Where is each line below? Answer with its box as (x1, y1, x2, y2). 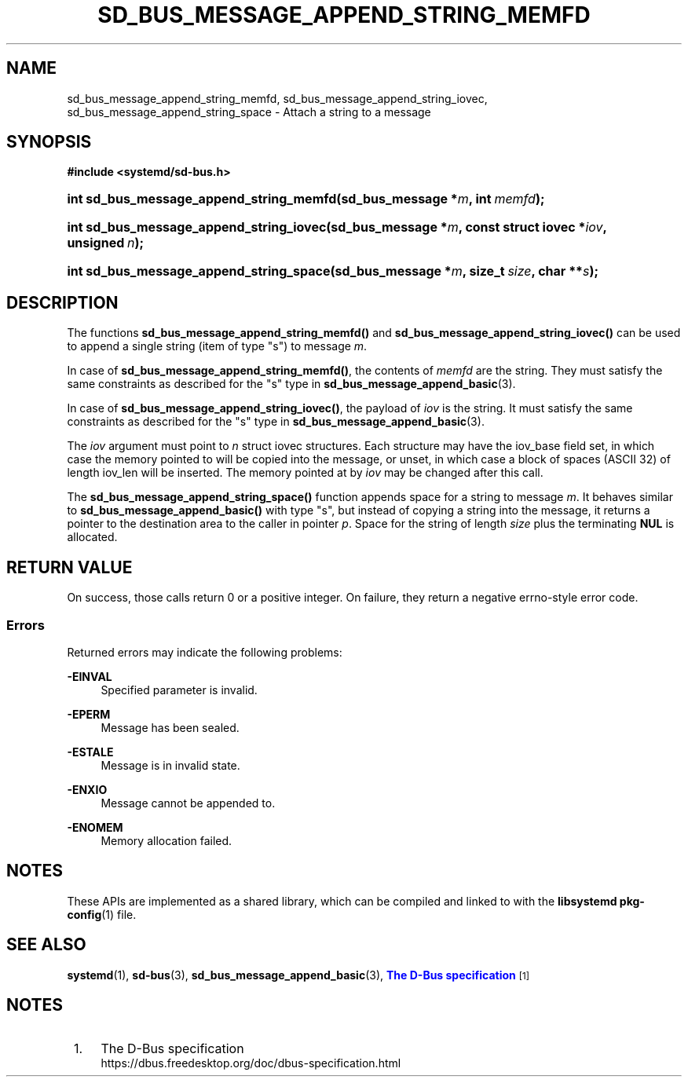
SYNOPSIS (6, 132, 92, 152)
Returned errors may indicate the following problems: (67, 645, 342, 659)
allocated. (67, 530, 118, 544)
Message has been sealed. (101, 720, 240, 734)
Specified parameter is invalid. (101, 682, 258, 697)
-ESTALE (67, 745, 114, 759)
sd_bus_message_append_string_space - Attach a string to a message (67, 104, 431, 119)
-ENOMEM (67, 820, 123, 834)
